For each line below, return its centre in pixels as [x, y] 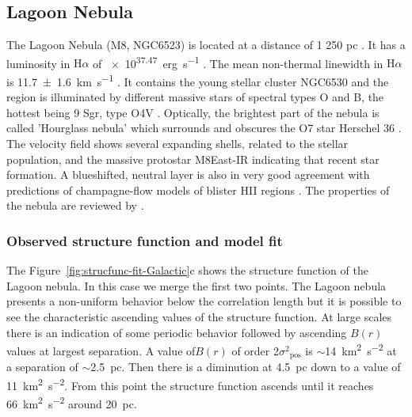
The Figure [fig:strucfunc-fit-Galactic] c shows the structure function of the [187, 270]
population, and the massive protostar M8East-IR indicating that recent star [193, 159]
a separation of [42, 367]
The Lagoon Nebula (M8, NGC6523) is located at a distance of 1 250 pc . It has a [206, 45]
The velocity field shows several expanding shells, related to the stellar [177, 144]
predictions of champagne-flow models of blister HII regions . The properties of [198, 190]
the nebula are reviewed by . [75, 205]
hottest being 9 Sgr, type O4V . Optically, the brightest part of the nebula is [193, 112]
